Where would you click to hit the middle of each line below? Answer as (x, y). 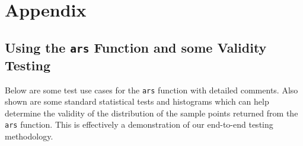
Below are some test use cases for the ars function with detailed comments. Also (151, 90)
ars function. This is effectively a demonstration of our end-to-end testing (139, 124)
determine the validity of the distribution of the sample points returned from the (151, 113)
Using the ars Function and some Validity (136, 47)
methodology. (29, 136)
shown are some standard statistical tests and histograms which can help (137, 101)
